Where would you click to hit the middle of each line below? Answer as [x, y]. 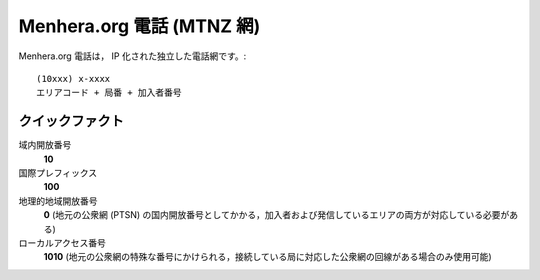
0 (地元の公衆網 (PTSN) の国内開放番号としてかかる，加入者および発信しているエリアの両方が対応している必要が [276, 215]
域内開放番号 [45, 145]
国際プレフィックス [58, 173]
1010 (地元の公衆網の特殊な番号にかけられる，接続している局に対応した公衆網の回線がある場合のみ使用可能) [267, 257]
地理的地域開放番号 [58, 201]
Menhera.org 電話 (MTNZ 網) [139, 26]
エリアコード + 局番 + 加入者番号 [109, 93]
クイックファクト [71, 121]
